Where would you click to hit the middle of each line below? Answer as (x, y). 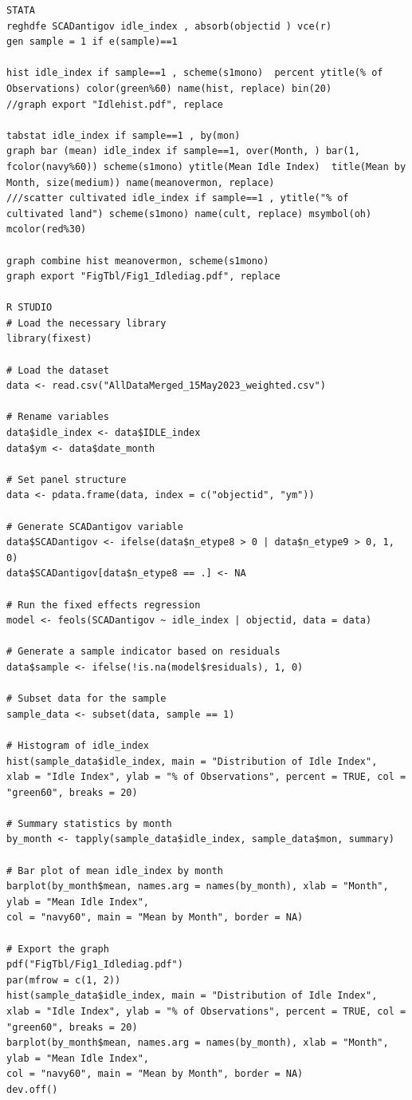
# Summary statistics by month (89, 823)
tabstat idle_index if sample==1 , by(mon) (124, 135)
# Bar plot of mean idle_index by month (115, 871)
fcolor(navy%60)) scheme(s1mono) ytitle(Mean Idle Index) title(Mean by (206, 166)
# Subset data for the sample (86, 699)
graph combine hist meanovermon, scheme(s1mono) (138, 261)
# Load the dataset (58, 370)
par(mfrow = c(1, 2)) (64, 980)
